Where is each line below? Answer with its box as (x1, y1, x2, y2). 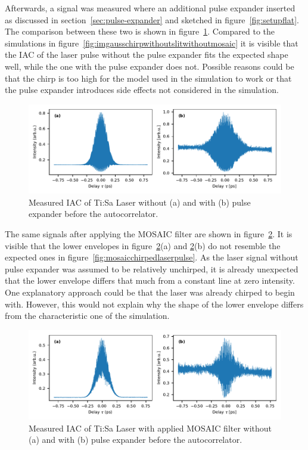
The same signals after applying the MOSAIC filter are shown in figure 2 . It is (5, 227, 293, 240)
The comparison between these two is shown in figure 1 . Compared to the (5, 25, 275, 38)
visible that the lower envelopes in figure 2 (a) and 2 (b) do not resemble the (5, 239, 281, 252)
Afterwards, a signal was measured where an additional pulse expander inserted (5, 2, 295, 14)
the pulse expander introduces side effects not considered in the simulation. (5, 83, 279, 96)
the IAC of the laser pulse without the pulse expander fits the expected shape (5, 48, 288, 61)
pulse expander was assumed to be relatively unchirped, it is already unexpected (5, 262, 298, 275)
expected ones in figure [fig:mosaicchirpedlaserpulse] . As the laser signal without (5, 251, 298, 263)
